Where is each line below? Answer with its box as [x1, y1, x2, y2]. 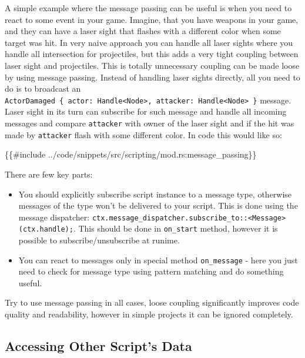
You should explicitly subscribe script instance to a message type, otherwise [18, 188, 292, 200]
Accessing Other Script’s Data [5, 337, 192, 355]
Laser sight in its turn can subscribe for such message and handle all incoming [5, 105, 287, 118]
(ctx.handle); [18, 225, 73, 234]
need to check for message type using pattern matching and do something [18, 265, 284, 277]
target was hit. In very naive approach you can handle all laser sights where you [5, 36, 293, 48]
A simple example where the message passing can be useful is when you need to [5, 2, 292, 14]
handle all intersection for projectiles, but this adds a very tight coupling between [5, 48, 299, 60]
